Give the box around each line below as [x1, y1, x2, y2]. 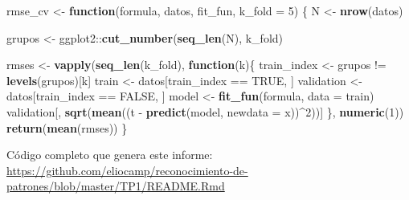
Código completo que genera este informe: [6, 146, 213, 163]
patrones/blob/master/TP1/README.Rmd [6, 178, 225, 194]
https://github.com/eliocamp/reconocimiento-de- [6, 161, 248, 178]
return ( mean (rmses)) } [6, 119, 128, 136]
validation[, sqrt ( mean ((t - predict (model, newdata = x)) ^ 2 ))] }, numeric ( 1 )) [6, 103, 404, 120]
